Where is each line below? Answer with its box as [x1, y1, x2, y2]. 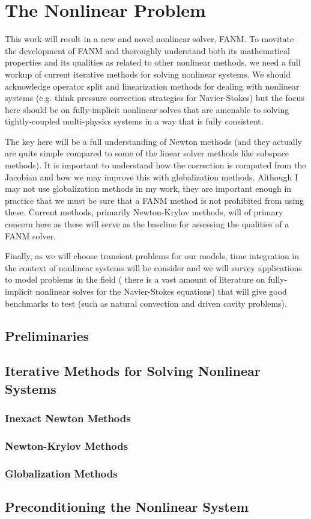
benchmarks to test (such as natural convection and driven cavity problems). [5, 296, 287, 309]
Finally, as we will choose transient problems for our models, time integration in [5, 250, 299, 262]
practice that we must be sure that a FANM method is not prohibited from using [5, 194, 304, 206]
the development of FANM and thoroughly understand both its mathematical [5, 44, 290, 57]
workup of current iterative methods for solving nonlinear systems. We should [5, 67, 291, 80]
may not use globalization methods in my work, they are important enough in [5, 182, 292, 195]
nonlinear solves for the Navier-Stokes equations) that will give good [35, 285, 287, 297]
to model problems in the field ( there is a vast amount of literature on [5, 273, 265, 286]
